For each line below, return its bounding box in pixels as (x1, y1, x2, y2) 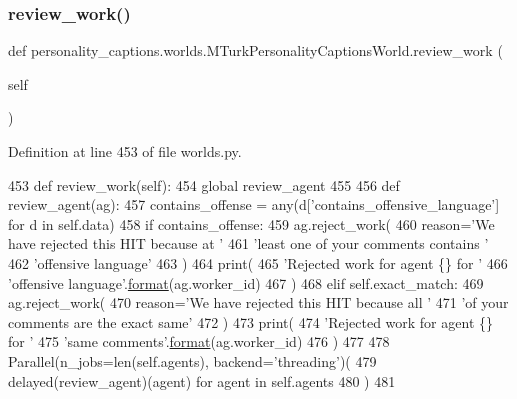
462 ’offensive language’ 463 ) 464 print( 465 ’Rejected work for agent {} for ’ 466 (8, 252, 508, 273)
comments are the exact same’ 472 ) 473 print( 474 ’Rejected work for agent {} (8, 311, 493, 332)
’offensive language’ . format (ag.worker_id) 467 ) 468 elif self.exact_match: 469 (8, 272, 484, 293)
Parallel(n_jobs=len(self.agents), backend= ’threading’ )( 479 (8, 350, 377, 371)
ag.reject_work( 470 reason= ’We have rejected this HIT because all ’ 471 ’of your (8, 292, 509, 313)
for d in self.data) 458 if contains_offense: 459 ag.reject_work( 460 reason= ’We (8, 213, 495, 234)
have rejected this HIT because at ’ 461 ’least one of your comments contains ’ (8, 233, 489, 254)
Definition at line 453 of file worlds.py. (8, 141, 242, 161)
